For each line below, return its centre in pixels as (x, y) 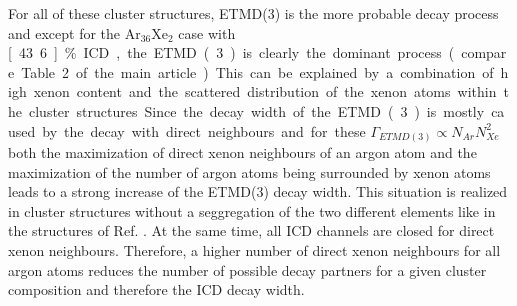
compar (484, 52)
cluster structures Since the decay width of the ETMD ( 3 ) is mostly (256, 110)
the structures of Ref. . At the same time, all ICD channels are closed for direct (251, 230)
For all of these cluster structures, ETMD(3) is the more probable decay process (253, 13)
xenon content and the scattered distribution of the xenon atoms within (265, 91)
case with (207, 32)
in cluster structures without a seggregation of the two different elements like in (252, 210)
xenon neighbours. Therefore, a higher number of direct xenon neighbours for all (254, 250)
